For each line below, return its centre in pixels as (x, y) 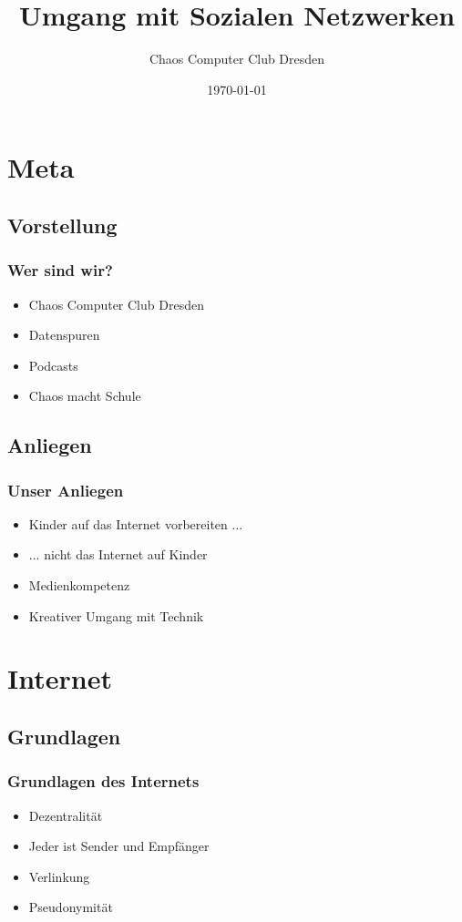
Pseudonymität (71, 907)
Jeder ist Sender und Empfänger (119, 846)
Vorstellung (62, 225)
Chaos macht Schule (85, 396)
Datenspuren (64, 335)
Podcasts (53, 365)
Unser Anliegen (66, 490)
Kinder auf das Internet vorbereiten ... (136, 523)
